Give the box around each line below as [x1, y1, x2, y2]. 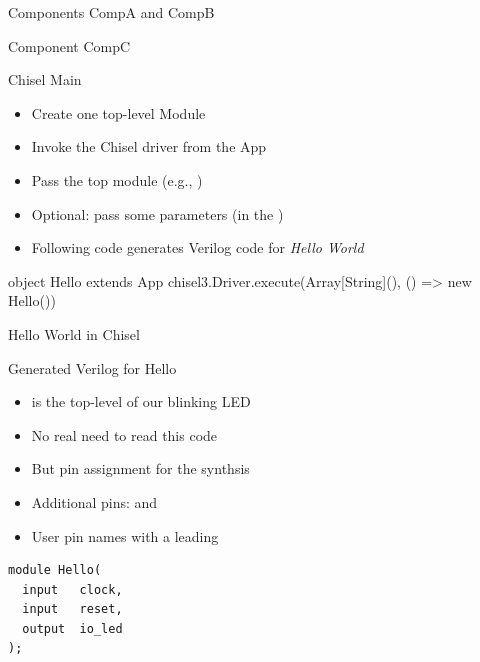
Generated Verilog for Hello [8, 357, 177, 378]
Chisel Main [8, 69, 82, 90]
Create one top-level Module [31, 102, 206, 123]
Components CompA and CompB [8, 2, 215, 22]
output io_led [22, 621, 123, 636]
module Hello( [8, 563, 102, 578]
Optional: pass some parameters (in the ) [31, 203, 284, 224]
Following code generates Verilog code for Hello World [31, 237, 364, 258]
